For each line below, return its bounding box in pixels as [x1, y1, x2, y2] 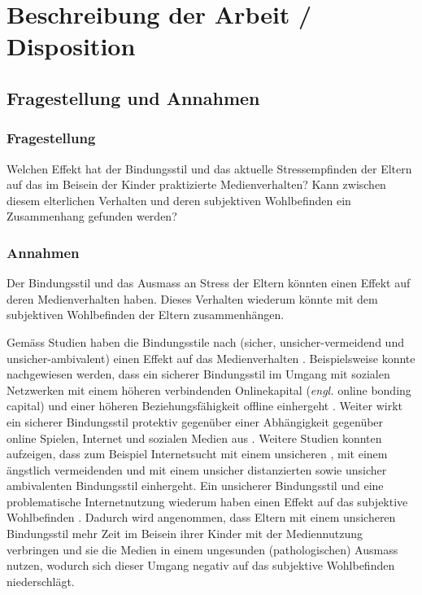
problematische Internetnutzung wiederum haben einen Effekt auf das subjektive [7, 492, 408, 510]
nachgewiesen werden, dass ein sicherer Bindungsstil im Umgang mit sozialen [7, 365, 390, 383]
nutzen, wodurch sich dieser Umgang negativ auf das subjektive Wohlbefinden [7, 557, 395, 574]
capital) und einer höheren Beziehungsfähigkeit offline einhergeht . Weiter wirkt [7, 397, 402, 414]
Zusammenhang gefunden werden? [7, 208, 177, 225]
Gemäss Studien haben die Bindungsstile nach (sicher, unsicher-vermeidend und [7, 333, 404, 350]
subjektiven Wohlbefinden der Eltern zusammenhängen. [7, 306, 285, 323]
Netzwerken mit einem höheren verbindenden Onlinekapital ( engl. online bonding [7, 381, 411, 398]
